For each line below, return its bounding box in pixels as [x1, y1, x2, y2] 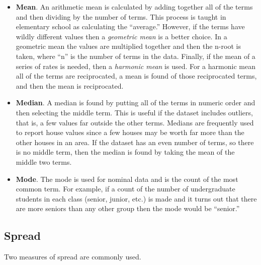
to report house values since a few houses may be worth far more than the [16, 127, 244, 138]
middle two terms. [16, 156, 72, 167]
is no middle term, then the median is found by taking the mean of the [16, 147, 235, 157]
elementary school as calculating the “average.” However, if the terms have [16, 21, 245, 32]
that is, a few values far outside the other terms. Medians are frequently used [16, 117, 254, 127]
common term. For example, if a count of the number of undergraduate [16, 183, 235, 194]
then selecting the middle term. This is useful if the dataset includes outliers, [16, 107, 253, 117]
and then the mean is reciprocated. [16, 80, 124, 91]
